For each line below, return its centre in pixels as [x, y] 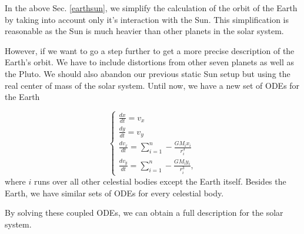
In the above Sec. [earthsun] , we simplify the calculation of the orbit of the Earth [151, 8]
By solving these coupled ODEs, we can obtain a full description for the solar [144, 213]
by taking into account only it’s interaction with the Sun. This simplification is [147, 19]
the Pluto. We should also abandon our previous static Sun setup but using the [148, 73]
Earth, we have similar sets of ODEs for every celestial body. [114, 193]
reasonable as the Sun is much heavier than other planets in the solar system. [144, 31]
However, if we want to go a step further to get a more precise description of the [150, 50]
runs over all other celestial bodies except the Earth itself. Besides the [160, 181]
